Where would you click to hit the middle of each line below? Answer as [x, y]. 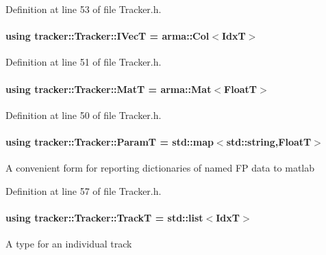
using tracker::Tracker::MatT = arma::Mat [109, 89]
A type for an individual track [69, 244]
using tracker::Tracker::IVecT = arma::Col [108, 36]
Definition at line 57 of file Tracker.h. [84, 190]
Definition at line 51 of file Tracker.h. [84, 62]
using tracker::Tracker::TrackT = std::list [104, 217]
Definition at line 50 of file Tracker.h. [84, 115]
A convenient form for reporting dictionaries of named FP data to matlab [160, 168]
